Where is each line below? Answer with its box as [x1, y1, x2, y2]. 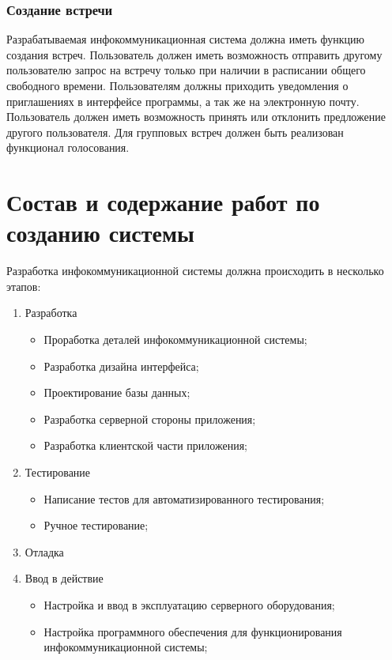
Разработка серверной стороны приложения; [43, 410, 256, 427]
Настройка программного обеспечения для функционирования [43, 623, 342, 639]
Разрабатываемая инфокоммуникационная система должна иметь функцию [6, 31, 364, 47]
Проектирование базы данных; [43, 384, 190, 401]
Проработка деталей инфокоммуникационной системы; [43, 331, 307, 348]
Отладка [24, 543, 64, 560]
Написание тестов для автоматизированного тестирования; [43, 490, 325, 507]
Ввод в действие [24, 570, 104, 586]
